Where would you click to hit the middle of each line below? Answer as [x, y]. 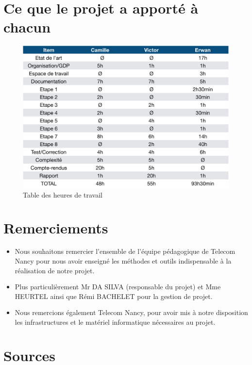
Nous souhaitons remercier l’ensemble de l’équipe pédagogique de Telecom [125, 251]
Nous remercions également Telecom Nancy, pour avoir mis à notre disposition [131, 312]
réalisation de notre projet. [55, 270]
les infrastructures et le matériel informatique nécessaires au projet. [115, 322]
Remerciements [56, 228]
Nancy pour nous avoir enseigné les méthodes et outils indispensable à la [123, 260]
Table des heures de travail [63, 194]
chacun [27, 27]
